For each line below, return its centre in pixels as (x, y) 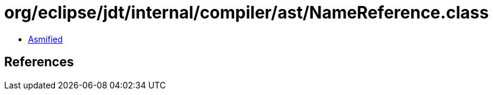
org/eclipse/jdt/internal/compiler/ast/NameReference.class (246, 13)
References (39, 62)
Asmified (46, 39)
